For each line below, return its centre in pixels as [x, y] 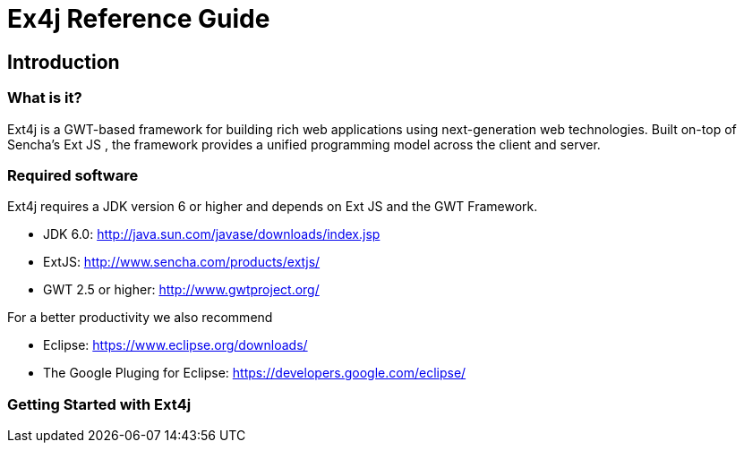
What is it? [45, 98]
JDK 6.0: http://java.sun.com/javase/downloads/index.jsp [212, 234]
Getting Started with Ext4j [99, 404]
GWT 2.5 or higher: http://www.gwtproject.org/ [181, 290]
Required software [73, 175]
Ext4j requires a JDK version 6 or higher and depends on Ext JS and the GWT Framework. [273, 207]
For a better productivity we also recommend [140, 318]
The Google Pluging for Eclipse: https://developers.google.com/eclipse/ [255, 373]
